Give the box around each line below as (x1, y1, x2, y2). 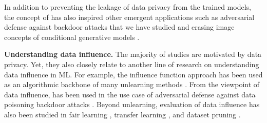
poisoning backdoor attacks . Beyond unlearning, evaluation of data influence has (4, 99, 260, 110)
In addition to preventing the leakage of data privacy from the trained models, (4, 2, 251, 12)
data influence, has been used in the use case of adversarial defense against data (4, 89, 256, 99)
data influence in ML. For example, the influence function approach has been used (4, 69, 263, 79)
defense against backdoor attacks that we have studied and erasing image (4, 22, 235, 32)
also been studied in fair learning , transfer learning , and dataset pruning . (4, 109, 241, 119)
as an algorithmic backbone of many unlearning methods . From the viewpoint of (4, 79, 260, 90)
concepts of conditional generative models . (4, 31, 140, 42)
